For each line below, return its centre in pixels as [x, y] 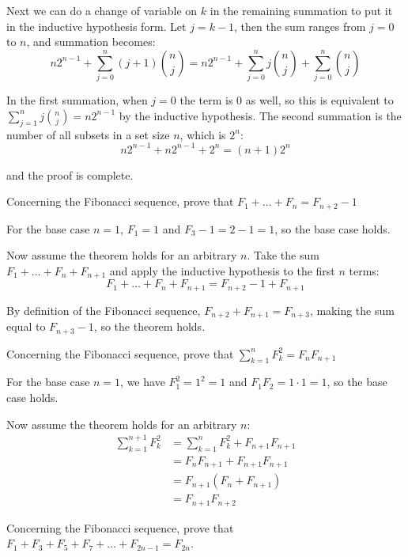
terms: [364, 270]
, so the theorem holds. [149, 326]
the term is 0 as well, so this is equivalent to [287, 100]
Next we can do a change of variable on [102, 10]
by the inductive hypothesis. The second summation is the [260, 115]
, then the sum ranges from [300, 26]
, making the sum [352, 310]
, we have [143, 382]
